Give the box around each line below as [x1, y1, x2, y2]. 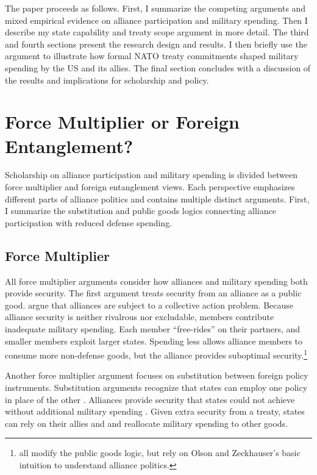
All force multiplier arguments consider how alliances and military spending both [5, 274, 308, 287]
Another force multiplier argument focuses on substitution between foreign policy [5, 369, 308, 382]
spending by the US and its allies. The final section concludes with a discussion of [5, 61, 311, 74]
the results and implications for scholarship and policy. [5, 73, 209, 86]
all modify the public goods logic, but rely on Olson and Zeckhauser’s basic [19, 446, 301, 459]
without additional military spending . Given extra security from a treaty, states [5, 405, 305, 418]
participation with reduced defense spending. [5, 216, 173, 229]
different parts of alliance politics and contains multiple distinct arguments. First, [5, 192, 310, 205]
